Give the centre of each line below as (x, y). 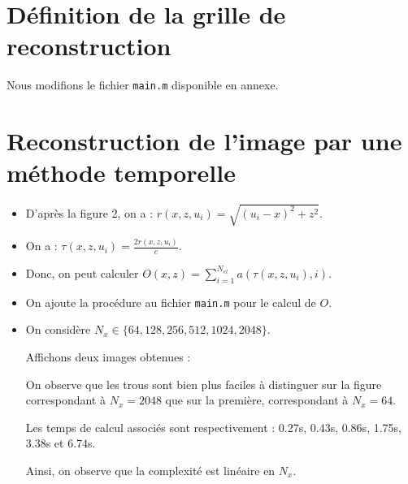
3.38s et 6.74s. (61, 443)
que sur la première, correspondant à (257, 400)
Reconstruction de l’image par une (204, 141)
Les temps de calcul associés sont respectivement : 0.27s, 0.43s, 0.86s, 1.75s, (213, 427)
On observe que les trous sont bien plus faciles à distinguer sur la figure (204, 384)
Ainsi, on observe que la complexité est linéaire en (150, 470)
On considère (58, 329)
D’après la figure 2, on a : (89, 212)
